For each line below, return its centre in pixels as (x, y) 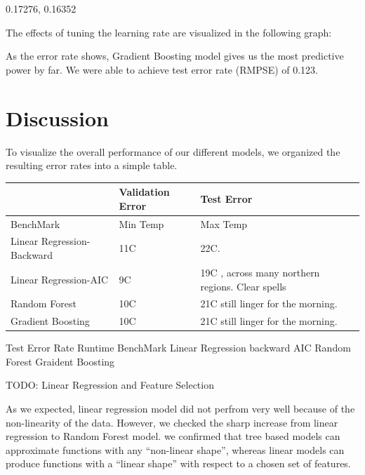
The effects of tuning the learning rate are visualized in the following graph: (169, 32)
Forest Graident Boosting (60, 361)
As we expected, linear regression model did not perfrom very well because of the (180, 409)
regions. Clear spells (243, 286)
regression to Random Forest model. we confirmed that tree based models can (173, 436)
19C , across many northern (260, 272)
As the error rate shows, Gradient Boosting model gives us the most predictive (175, 56)
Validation (144, 192)
